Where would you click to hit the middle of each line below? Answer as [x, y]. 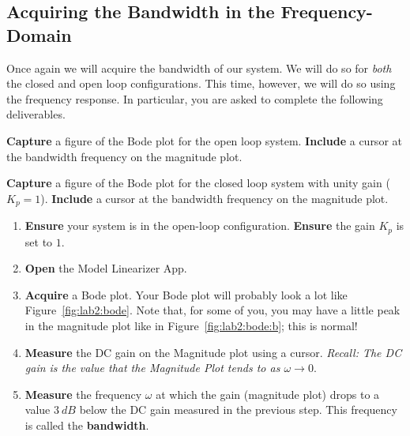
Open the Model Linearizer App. [106, 268]
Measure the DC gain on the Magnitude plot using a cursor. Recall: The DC [213, 352]
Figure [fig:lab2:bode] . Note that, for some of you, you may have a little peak [213, 310]
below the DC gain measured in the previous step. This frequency [238, 410]
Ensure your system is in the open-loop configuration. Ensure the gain [200, 226]
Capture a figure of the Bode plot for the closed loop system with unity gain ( [198, 183]
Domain [39, 34]
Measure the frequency [83, 394]
